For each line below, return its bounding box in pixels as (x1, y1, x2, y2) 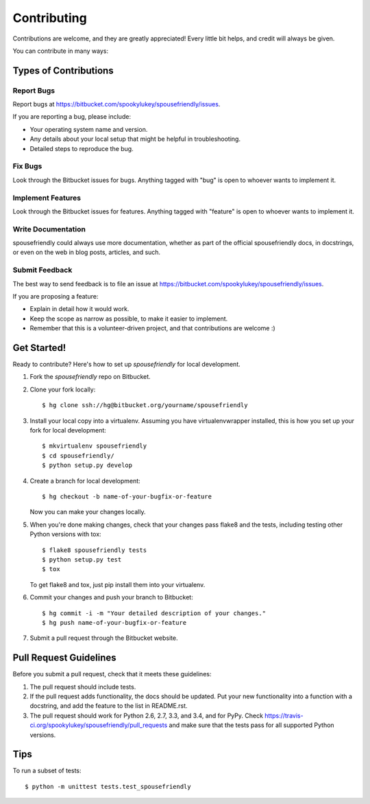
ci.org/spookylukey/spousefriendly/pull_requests (29, 721, 168, 729)
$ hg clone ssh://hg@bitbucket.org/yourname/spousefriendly (42, 402, 248, 409)
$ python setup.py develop (42, 461, 133, 470)
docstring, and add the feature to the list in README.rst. (29, 702, 188, 710)
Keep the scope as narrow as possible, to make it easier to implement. (29, 314, 228, 323)
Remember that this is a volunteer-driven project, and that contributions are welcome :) (29, 324, 275, 332)
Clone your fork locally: (29, 385, 96, 393)
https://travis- (264, 711, 304, 720)
